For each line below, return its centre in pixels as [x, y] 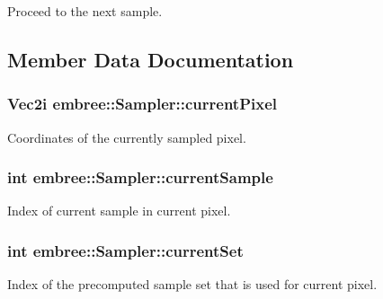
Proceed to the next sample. [85, 11]
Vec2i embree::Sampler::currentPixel [142, 104]
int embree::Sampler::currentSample [140, 177]
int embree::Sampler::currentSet [125, 250]
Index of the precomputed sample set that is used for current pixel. [192, 284]
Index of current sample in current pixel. [119, 211]
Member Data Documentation [151, 59]
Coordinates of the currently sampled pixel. [127, 137]
